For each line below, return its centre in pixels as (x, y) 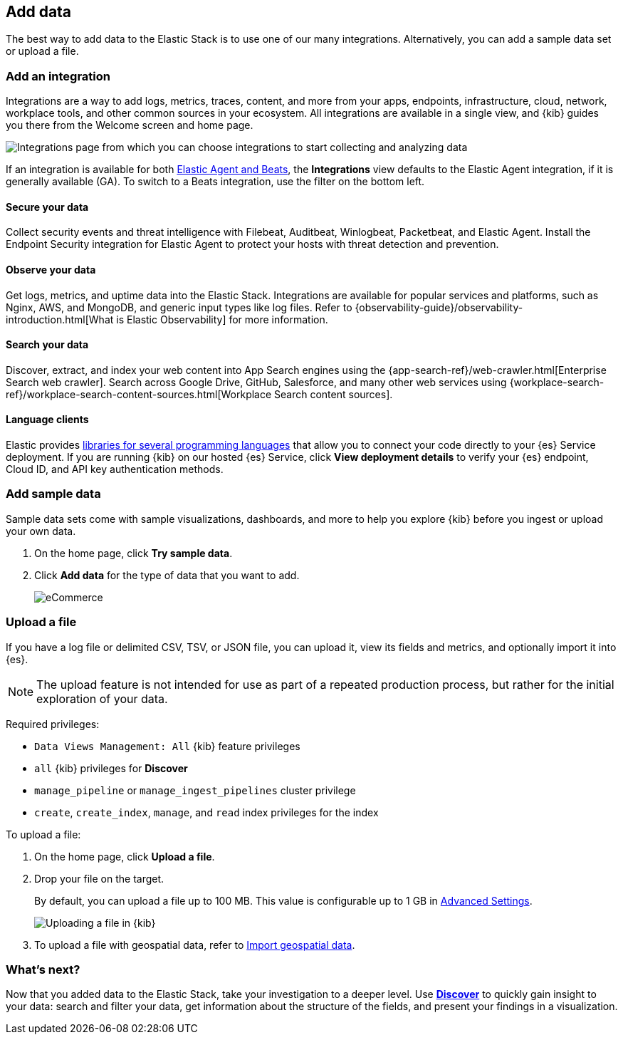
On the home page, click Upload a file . (125, 856)
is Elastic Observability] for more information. (222, 319)
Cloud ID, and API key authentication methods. (115, 469)
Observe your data (51, 270)
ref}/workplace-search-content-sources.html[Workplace (139, 394)
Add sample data (53, 494)
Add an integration (58, 76)
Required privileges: (53, 724)
